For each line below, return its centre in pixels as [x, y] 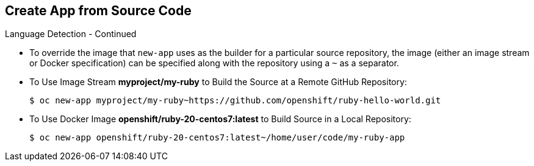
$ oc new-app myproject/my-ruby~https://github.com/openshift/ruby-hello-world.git [235, 101]
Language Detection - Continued [71, 34]
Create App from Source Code [98, 11]
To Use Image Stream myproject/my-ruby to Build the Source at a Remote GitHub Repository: [218, 82]
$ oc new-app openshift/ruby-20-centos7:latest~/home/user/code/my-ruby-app [217, 138]
